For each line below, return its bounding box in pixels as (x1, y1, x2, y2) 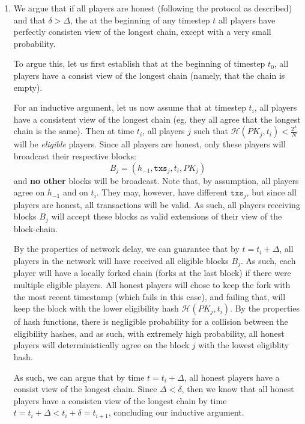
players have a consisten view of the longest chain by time (13, 394, 227, 407)
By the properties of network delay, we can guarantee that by (13, 242, 240, 255)
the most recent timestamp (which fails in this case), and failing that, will (13, 290, 286, 303)
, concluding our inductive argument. (108, 406, 244, 419)
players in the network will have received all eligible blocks (13, 254, 229, 266)
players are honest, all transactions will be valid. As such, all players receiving (13, 198, 300, 210)
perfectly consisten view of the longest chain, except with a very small (13, 25, 271, 38)
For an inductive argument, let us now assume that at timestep (13, 101, 246, 114)
